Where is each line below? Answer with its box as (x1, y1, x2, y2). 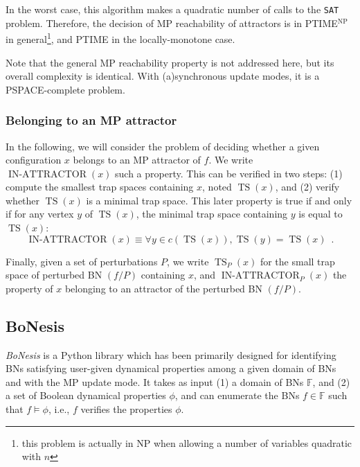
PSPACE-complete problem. (6, 82, 125, 96)
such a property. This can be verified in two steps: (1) (115, 166, 343, 180)
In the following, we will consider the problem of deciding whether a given (6, 139, 320, 153)
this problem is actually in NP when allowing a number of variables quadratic (21, 435, 352, 450)
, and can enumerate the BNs (174, 388, 300, 403)
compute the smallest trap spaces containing (6, 179, 194, 194)
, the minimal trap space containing (136, 206, 288, 221)
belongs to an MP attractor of (73, 152, 201, 167)
